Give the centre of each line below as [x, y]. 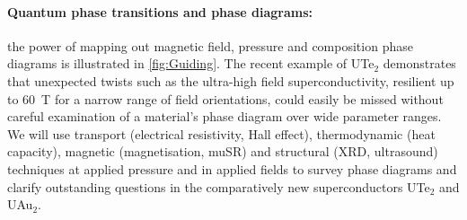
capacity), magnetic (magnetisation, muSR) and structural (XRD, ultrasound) [223, 151]
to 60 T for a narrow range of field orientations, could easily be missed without [225, 98]
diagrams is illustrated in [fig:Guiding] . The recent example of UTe [191, 63]
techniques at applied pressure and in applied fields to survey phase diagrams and [232, 168]
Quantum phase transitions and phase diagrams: [160, 11]
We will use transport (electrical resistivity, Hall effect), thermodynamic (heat [221, 133]
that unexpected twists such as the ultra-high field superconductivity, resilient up [231, 80]
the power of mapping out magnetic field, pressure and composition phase [210, 45]
